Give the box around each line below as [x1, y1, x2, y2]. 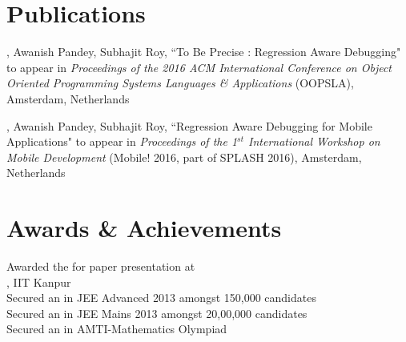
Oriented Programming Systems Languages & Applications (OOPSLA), [6, 74, 354, 91]
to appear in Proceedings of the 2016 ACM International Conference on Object [6, 58, 392, 75]
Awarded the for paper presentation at [6, 258, 195, 274]
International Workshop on [248, 133, 380, 150]
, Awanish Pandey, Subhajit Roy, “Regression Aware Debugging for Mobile [6, 117, 372, 134]
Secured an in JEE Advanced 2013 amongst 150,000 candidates [6, 289, 316, 306]
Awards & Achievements [6, 211, 282, 244]
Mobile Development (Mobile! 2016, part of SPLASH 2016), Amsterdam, [6, 148, 362, 165]
